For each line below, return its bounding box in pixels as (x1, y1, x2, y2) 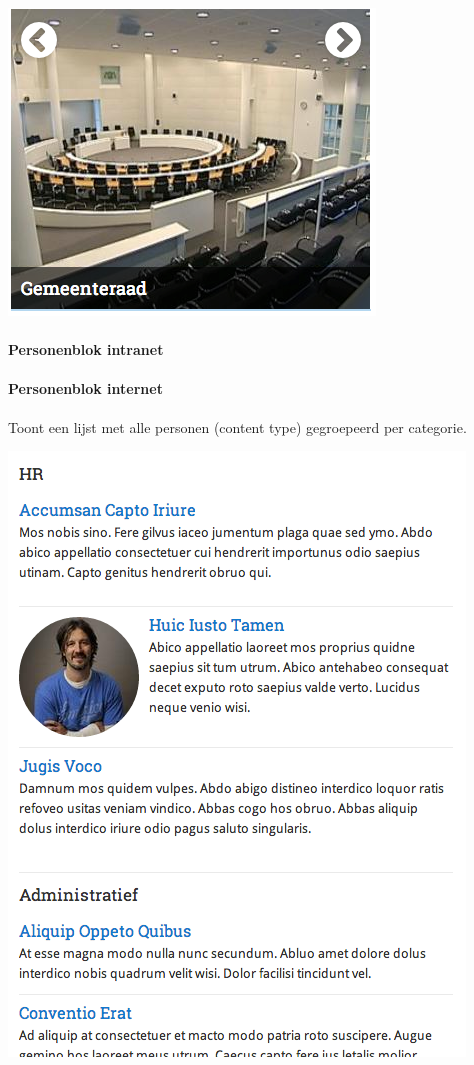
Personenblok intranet (8, 339, 164, 360)
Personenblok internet (8, 378, 163, 399)
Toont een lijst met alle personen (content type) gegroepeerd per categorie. (8, 416, 467, 437)
